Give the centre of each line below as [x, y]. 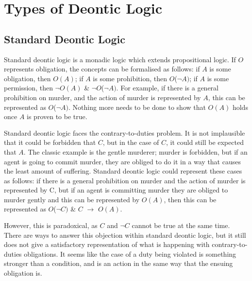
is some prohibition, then [130, 78]
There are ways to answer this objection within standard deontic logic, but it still [125, 235]
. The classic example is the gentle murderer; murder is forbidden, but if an [135, 151]
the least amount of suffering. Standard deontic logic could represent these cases [123, 171]
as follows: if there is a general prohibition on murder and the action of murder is [125, 180]
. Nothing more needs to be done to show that [137, 107]
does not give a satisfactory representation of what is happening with [107, 244]
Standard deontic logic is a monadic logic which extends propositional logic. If [120, 59]
